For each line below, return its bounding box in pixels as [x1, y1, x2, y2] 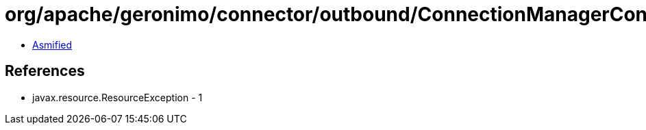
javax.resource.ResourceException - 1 [32, 91, 203, 103]
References [5, 62, 85, 80]
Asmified [32, 38, 73, 51]
